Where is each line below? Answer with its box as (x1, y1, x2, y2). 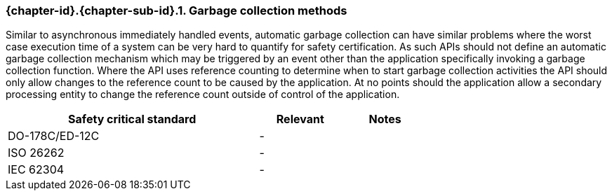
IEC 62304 (8, 162, 65, 177)
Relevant (276, 112, 324, 127)
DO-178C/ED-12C (8, 129, 100, 143)
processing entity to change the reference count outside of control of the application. (6, 88, 400, 101)
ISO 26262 (8, 146, 65, 160)
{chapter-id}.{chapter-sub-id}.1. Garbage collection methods (6, 3, 347, 17)
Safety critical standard (68, 112, 197, 127)
